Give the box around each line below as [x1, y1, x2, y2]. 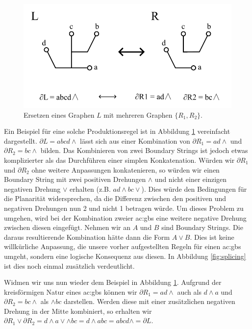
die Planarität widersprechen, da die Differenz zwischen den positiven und [4, 193, 227, 203]
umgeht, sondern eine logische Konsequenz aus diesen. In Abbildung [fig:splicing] [4, 251, 246, 261]
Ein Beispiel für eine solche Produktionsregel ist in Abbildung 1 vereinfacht [4, 126, 230, 136]
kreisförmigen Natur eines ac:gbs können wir [4, 286, 137, 297]
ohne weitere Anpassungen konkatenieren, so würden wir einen [31, 164, 220, 175]
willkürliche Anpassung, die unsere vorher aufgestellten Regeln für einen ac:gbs [4, 241, 241, 252]
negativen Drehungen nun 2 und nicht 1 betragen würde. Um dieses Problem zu [4, 202, 244, 213]
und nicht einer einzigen [154, 174, 227, 184]
